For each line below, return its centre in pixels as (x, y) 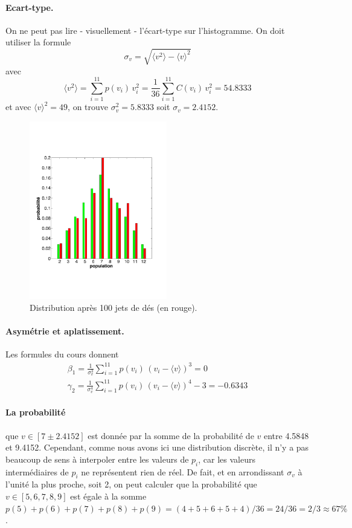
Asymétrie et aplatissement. (65, 331)
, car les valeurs (227, 459)
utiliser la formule (38, 42)
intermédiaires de (37, 471)
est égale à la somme (108, 496)
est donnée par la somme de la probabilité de (171, 435)
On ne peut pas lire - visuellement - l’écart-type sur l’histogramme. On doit (145, 30)
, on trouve (88, 107)
